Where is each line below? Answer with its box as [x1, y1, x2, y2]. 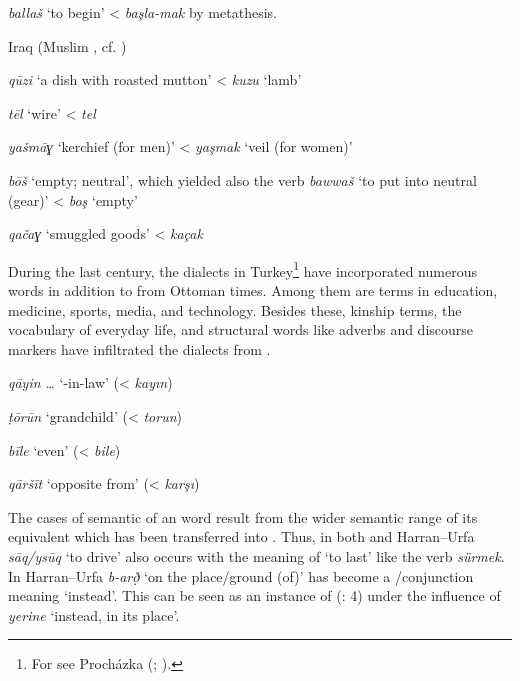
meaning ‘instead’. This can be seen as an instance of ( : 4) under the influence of [8, 585, 501, 606]
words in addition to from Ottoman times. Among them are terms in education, [8, 280, 498, 300]
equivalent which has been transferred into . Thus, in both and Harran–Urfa [8, 526, 475, 547]
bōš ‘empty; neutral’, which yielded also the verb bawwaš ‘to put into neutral [8, 169, 477, 190]
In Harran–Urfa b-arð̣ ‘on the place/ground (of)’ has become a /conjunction [8, 565, 474, 586]
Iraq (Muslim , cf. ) [8, 35, 127, 56]
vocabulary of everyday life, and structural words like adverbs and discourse [8, 319, 474, 340]
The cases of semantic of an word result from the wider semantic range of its [8, 506, 478, 527]
